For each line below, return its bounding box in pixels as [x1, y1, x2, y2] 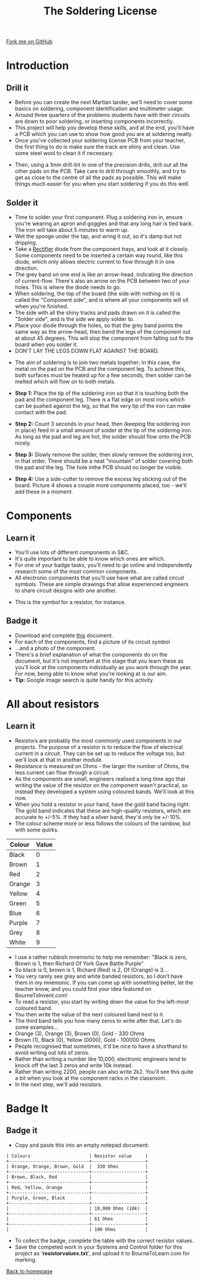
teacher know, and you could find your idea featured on [14, 985, 152, 992]
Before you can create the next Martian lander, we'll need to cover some [14, 99, 193, 106]
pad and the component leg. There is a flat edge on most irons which [14, 396, 185, 403]
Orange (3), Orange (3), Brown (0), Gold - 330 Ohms [14, 1029, 144, 1037]
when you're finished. [14, 303, 69, 310]
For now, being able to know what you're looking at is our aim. [14, 670, 168, 677]
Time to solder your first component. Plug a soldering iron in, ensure [14, 214, 183, 220]
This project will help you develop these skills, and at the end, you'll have [14, 124, 195, 131]
